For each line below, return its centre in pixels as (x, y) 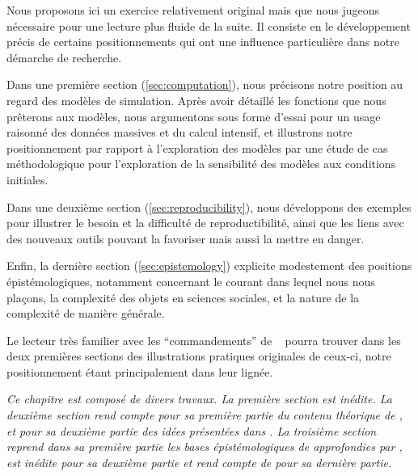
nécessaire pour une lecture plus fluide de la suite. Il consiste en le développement (209, 25)
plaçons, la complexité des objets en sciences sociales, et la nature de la (183, 297)
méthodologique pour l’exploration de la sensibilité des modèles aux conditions (201, 164)
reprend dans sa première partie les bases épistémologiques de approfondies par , (205, 447)
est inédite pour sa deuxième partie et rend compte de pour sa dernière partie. (199, 462)
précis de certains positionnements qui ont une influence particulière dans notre (203, 42)
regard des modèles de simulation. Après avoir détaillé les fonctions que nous (196, 100)
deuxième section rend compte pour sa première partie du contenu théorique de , (205, 415)
